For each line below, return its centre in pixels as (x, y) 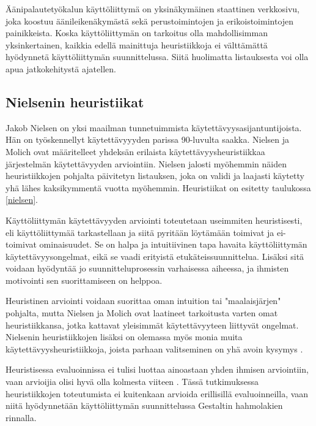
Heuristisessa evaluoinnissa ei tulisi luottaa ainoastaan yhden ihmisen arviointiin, (157, 369)
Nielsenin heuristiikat (75, 101)
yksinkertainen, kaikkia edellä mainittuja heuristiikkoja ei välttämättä (137, 44)
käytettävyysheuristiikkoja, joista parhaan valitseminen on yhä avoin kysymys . (154, 348)
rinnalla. (21, 417)
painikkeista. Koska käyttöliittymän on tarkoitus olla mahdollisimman (137, 33)
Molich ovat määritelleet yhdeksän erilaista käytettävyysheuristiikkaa (135, 151)
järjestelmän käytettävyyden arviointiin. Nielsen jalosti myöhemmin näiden (146, 163)
